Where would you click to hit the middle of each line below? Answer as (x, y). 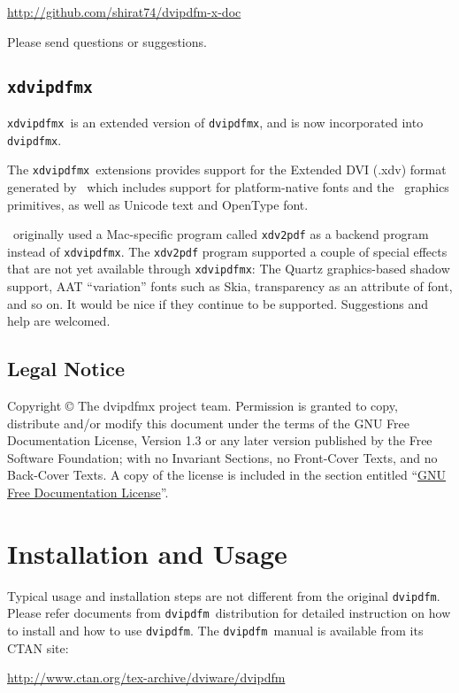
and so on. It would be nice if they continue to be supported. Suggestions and (218, 303)
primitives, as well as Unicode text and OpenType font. (158, 204)
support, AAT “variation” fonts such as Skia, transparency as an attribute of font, (230, 286)
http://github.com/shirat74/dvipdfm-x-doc (124, 12)
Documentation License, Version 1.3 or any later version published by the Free (220, 440)
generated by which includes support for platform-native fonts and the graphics (228, 186)
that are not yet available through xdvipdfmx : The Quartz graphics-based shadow (229, 269)
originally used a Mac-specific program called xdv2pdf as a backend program (221, 234)
